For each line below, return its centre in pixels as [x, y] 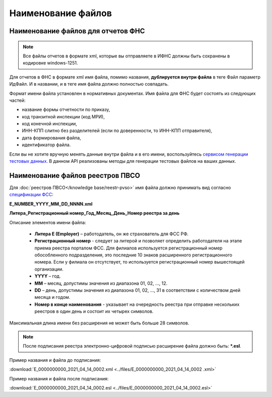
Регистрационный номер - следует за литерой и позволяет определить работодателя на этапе [138, 241]
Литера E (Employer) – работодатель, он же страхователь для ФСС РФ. [112, 234]
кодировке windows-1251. [50, 63]
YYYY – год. [48, 276]
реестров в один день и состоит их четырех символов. [94, 311]
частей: [17, 100]
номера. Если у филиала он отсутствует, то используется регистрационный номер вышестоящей [140, 262]
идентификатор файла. [46, 145]
